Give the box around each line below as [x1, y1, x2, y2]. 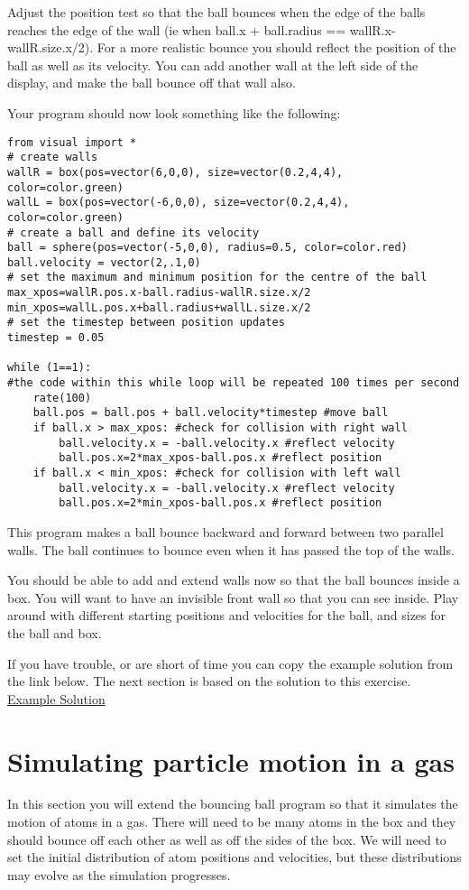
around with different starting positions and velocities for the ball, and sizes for [7, 606, 446, 625]
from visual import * [7, 135, 137, 149]
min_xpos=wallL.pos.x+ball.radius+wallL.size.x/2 [7, 301, 311, 314]
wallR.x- [349, 20, 396, 39]
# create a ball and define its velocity [7, 226, 260, 239]
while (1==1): [7, 361, 92, 375]
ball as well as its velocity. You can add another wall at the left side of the [7, 55, 418, 74]
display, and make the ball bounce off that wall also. [7, 73, 296, 92]
